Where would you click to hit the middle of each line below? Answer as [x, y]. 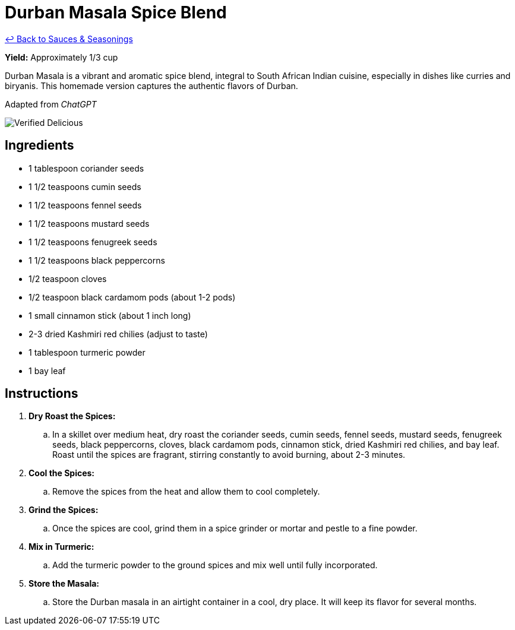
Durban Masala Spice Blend [116, 12]
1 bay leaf [47, 371]
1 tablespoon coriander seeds [86, 168]
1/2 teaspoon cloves [68, 278]
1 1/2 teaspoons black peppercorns [97, 260]
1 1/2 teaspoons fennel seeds [85, 205]
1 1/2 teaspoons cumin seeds [85, 186]
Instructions [42, 394]
